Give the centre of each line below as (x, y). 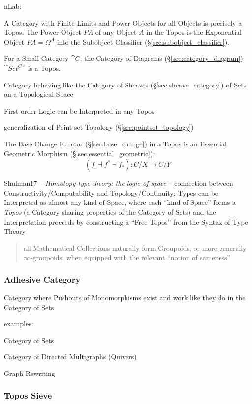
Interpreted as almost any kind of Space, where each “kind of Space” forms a (120, 202)
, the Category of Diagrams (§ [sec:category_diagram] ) (161, 58)
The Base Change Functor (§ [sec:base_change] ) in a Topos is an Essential (115, 143)
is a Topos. (44, 68)
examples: (19, 324)
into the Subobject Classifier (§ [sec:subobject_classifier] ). (143, 42)
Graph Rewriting (30, 373)
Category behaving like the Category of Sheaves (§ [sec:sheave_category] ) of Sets (125, 84)
